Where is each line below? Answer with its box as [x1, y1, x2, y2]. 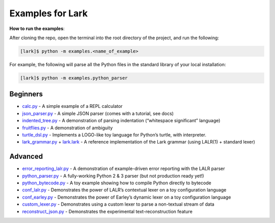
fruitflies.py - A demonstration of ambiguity [22, 125, 113, 131]
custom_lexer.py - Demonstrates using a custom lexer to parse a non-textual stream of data [22, 201, 215, 207]
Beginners [9, 90, 43, 99]
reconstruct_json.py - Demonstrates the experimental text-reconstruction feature [22, 208, 193, 214]
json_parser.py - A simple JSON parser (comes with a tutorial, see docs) [22, 110, 174, 117]
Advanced [9, 152, 43, 161]
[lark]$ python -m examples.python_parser [20, 75, 128, 81]
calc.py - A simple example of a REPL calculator [22, 103, 123, 109]
